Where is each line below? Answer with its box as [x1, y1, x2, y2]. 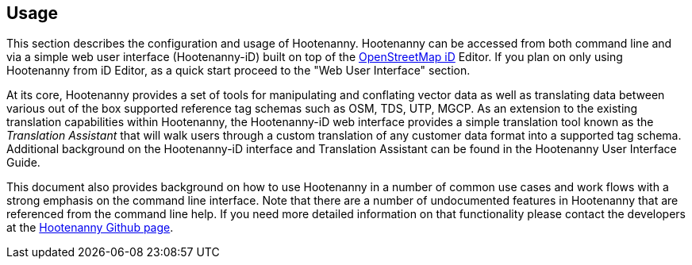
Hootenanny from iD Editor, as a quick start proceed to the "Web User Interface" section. [6, 63, 471, 78]
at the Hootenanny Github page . [6, 221, 174, 235]
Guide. [6, 156, 40, 170]
